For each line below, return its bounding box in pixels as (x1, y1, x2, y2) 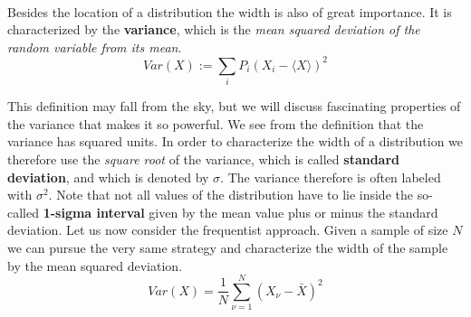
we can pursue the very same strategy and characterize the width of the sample (7, 238, 448, 256)
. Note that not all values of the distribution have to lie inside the (48, 185, 413, 204)
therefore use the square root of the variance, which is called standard (7, 149, 400, 168)
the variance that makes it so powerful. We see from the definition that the (7, 114, 424, 133)
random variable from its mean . (7, 37, 182, 56)
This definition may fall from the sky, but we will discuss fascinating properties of (7, 97, 461, 116)
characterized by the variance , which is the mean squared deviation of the (7, 20, 420, 39)
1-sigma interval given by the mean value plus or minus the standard (43, 202, 438, 221)
